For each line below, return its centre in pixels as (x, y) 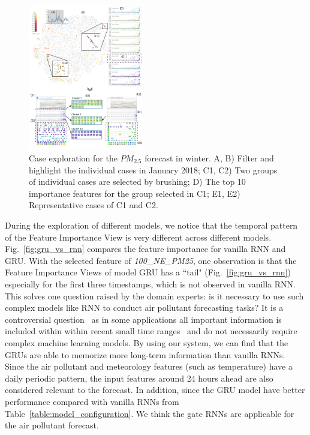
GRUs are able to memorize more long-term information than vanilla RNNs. (145, 354)
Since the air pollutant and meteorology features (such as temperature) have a (149, 366)
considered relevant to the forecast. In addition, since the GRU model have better (155, 390)
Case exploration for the (73, 158)
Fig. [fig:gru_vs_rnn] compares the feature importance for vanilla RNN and (145, 249)
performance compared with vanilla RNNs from (92, 401)
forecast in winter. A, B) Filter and (209, 158)
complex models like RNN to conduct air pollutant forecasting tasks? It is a (144, 307)
